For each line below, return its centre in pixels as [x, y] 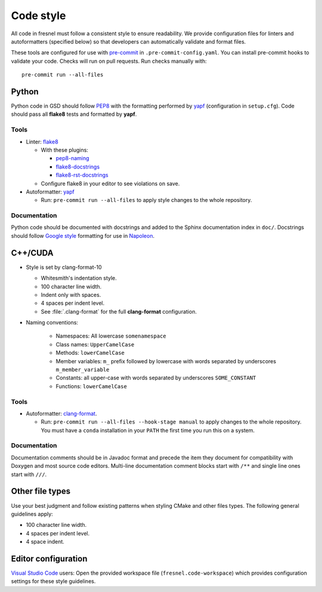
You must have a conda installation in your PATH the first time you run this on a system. [148, 430]
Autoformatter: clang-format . [61, 413]
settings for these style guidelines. [53, 581]
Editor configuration [49, 559]
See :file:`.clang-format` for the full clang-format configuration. [119, 311]
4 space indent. [45, 542]
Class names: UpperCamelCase [95, 344]
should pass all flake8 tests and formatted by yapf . [74, 114]
